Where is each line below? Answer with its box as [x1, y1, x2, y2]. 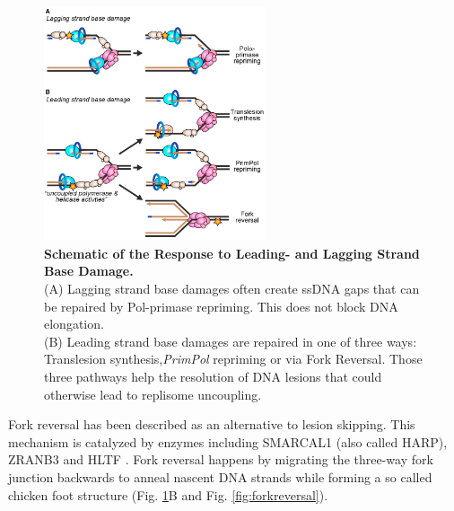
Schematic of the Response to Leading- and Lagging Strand [44, 243, 420, 262]
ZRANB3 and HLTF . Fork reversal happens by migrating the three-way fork [8, 450, 433, 469]
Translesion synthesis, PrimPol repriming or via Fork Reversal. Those [44, 349, 423, 368]
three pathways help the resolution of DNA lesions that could [44, 366, 382, 385]
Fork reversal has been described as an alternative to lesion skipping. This [8, 415, 415, 434]
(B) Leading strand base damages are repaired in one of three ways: [44, 331, 417, 350]
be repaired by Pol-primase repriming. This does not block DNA [44, 296, 398, 315]
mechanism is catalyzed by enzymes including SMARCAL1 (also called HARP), [8, 432, 448, 451]
